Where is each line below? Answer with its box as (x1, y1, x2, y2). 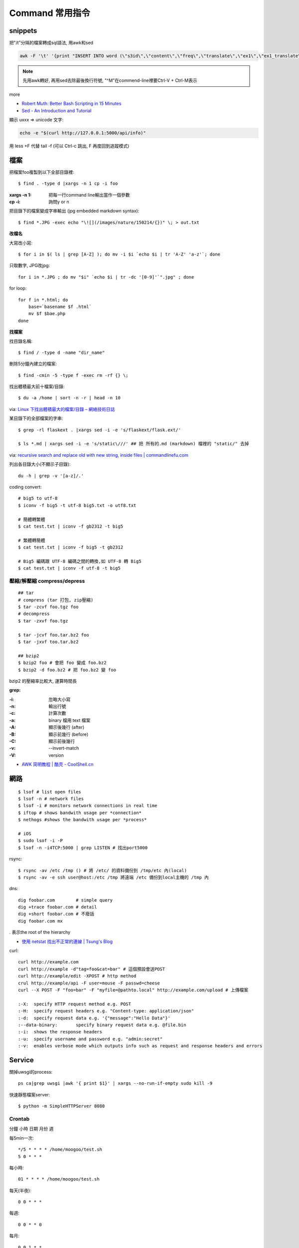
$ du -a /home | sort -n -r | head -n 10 (18, 395, 121, 401)
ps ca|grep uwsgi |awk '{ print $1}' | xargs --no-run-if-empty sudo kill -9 (18, 1081, 213, 1086)
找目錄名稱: (9, 338, 33, 344)
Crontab (9, 1115, 30, 1122)
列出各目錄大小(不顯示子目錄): (9, 461, 71, 467)
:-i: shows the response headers (18, 1029, 102, 1035)
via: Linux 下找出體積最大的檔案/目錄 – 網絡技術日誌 (9, 406, 115, 412)
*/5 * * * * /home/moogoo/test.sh (18, 1147, 102, 1153)
